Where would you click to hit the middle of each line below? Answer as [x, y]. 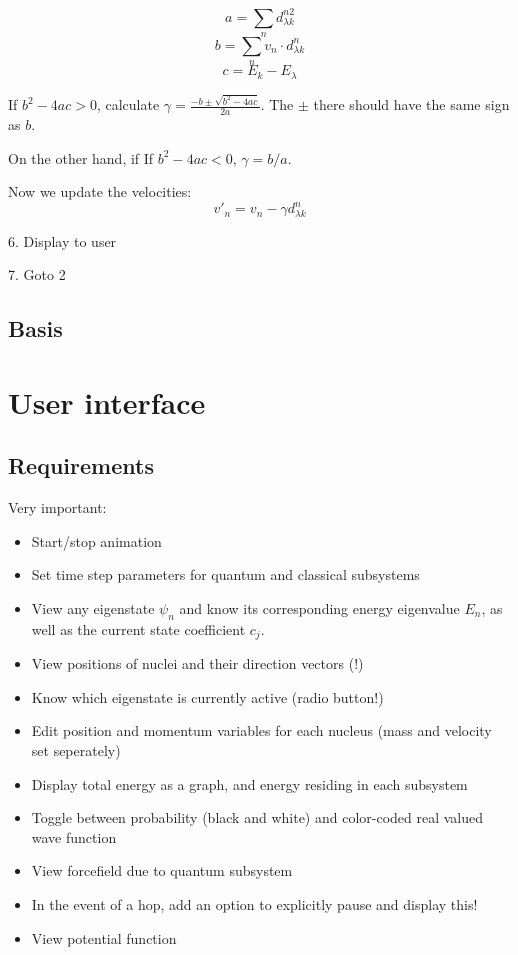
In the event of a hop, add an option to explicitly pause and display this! [254, 903]
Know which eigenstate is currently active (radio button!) [207, 696]
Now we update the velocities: [100, 191]
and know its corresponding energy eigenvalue [319, 607]
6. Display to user [62, 240]
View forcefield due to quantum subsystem [162, 870]
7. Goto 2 [37, 274]
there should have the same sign [411, 104]
